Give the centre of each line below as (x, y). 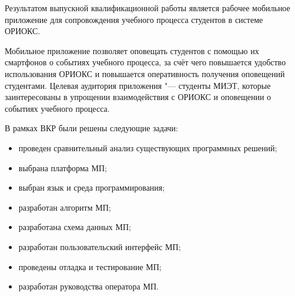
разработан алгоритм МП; (65, 207)
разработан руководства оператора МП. (88, 286)
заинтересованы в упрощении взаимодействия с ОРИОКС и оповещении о (138, 97)
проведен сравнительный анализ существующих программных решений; (148, 147)
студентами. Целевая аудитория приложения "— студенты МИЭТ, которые (138, 85)
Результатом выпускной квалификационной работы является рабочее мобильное (147, 8)
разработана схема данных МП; (75, 227)
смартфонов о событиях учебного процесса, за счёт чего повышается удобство (145, 62)
